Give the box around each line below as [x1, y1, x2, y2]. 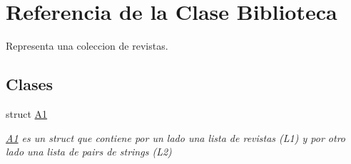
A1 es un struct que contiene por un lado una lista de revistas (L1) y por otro [6, 130, 345, 145]
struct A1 [6, 106, 48, 121]
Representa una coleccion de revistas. [6, 38, 168, 53]
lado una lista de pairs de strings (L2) [6, 144, 172, 159]
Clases [6, 73, 54, 95]
